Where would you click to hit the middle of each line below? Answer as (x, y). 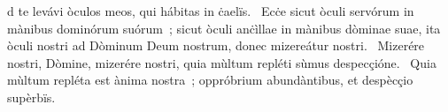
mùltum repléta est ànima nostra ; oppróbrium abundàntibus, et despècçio (210, 80)
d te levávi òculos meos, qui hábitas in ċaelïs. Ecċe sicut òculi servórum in (211, 11)
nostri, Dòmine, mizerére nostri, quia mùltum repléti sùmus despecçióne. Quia (222, 62)
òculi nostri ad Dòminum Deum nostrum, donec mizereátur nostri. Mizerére (216, 45)
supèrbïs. (31, 97)
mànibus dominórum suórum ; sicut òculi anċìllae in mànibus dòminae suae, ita (224, 28)
